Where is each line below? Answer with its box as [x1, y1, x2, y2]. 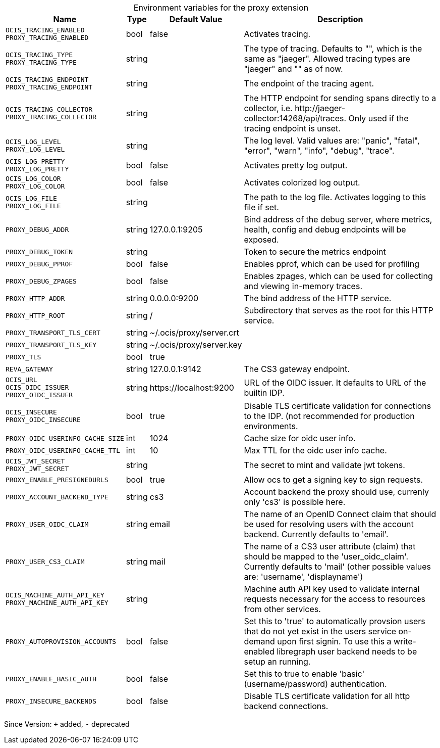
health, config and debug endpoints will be [244, 224, 406, 235]
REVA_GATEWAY [6, 365, 53, 373]
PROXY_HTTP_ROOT [6, 311, 65, 319]
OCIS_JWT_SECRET [6, 457, 65, 465]
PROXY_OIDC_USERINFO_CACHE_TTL [6, 446, 120, 454]
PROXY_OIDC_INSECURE [6, 416, 81, 424]
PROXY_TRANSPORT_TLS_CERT [6, 329, 100, 337]
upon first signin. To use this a [277, 636, 392, 646]
